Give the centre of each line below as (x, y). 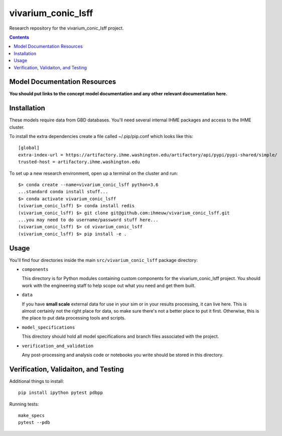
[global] (29, 148)
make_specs (32, 416)
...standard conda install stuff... (63, 192)
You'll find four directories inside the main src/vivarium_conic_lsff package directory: (104, 260)
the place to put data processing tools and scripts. (74, 318)
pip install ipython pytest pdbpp (60, 393)
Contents (19, 37)
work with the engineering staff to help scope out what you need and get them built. (109, 285)
